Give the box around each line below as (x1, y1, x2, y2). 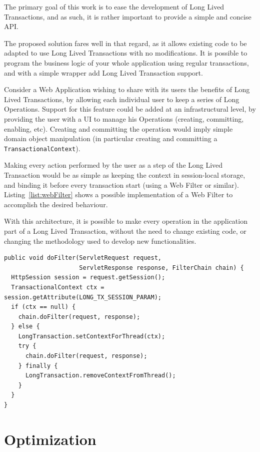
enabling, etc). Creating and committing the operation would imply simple (4, 123, 233, 134)
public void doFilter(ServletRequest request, (4, 254, 161, 262)
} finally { (18, 362, 58, 369)
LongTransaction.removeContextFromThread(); (25, 372, 176, 379)
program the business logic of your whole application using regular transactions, (4, 57, 249, 68)
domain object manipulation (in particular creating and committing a (4, 133, 217, 144)
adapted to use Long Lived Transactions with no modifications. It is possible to (4, 48, 247, 58)
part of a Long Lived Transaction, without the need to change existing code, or (4, 225, 246, 236)
